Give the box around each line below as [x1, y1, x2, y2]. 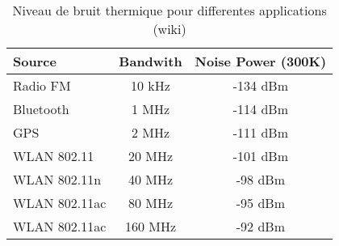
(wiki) [153, 19, 186, 38]
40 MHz [128, 170, 174, 189]
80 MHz [128, 193, 174, 212]
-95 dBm [236, 193, 285, 212]
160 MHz [124, 217, 177, 235]
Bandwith [119, 52, 182, 70]
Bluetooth [13, 100, 69, 118]
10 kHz [131, 76, 170, 95]
